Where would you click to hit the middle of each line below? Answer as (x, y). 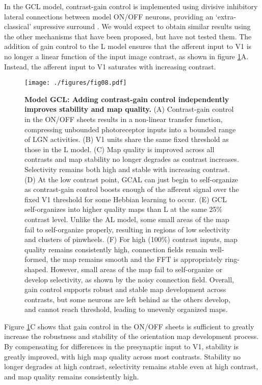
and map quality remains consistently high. (72, 376)
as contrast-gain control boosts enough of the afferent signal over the (132, 189)
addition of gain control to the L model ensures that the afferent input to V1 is (128, 46)
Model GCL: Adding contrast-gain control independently (127, 99)
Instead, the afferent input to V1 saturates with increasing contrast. (110, 66)
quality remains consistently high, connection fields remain (116, 249)
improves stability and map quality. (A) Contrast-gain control (129, 109)
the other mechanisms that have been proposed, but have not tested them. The (128, 36)
